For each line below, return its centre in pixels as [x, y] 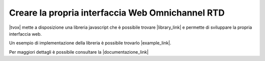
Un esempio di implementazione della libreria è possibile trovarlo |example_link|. [90, 43]
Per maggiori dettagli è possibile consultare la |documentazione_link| [79, 52]
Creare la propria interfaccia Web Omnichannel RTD [117, 13]
